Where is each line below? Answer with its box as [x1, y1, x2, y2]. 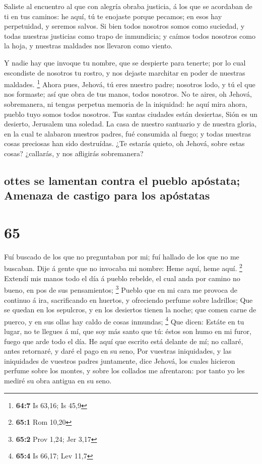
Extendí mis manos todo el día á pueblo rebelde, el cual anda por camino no [4, 273, 240, 283]
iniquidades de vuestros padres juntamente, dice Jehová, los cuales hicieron [4, 355, 235, 366]
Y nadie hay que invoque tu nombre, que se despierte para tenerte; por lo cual [4, 57, 246, 68]
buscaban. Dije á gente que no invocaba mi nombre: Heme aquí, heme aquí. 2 [4, 261, 242, 274]
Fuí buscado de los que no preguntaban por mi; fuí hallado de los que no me [4, 251, 239, 261]
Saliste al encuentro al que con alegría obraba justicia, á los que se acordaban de [4, 1, 252, 11]
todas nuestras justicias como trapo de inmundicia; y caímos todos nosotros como [4, 30, 255, 41]
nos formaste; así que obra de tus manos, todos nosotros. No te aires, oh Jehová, [4, 89, 252, 99]
